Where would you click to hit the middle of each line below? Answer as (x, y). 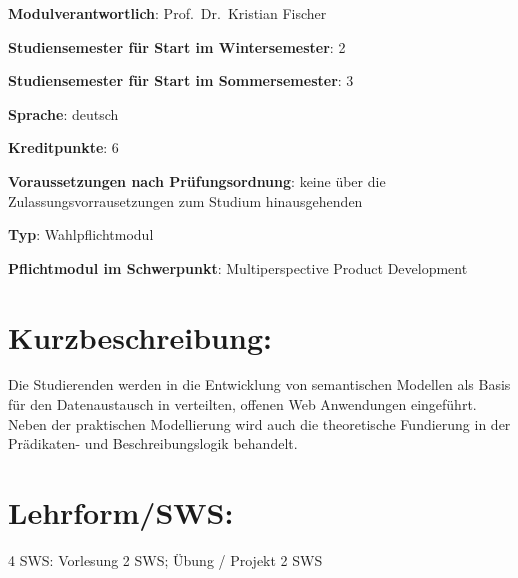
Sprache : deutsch (63, 113)
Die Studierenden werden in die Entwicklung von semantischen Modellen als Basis (259, 384)
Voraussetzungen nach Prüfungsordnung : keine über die (197, 180)
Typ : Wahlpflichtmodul (81, 234)
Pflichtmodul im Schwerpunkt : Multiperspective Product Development (238, 267)
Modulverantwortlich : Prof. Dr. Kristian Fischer (167, 13)
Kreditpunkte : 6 (63, 147)
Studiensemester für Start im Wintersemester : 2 (177, 46)
